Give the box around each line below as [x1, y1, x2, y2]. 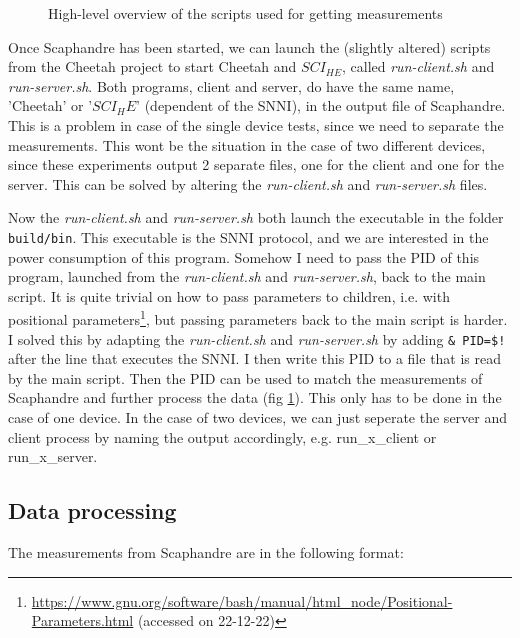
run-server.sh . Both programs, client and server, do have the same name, [8, 75, 455, 96]
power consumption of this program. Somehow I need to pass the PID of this [8, 246, 480, 267]
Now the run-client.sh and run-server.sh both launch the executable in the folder [8, 207, 504, 228]
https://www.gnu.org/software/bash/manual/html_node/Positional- [31, 590, 453, 611]
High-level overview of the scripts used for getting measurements [48, 3, 443, 23]
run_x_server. [8, 446, 98, 467]
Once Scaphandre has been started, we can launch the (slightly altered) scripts [8, 36, 491, 57]
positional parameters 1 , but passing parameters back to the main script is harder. [8, 306, 508, 330]
